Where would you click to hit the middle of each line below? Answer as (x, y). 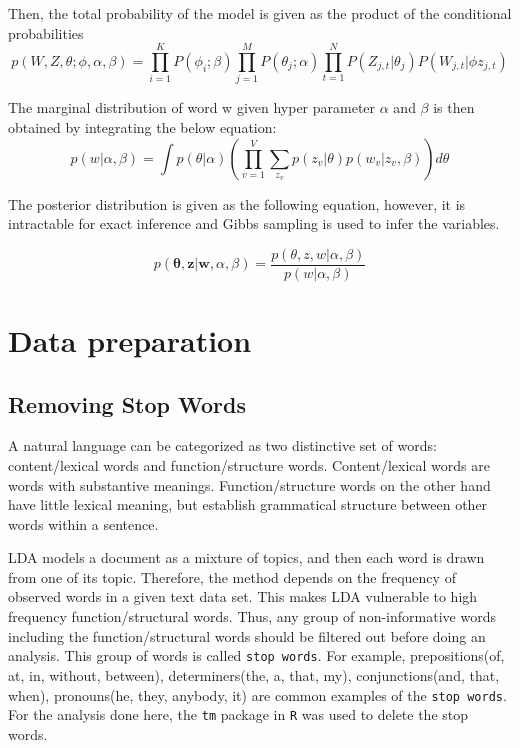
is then (454, 107)
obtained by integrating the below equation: (142, 126)
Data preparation (130, 339)
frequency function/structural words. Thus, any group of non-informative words (252, 616)
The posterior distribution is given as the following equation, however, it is (237, 203)
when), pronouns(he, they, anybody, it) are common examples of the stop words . (257, 694)
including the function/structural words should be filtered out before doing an (247, 635)
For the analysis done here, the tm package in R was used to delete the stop (238, 714)
